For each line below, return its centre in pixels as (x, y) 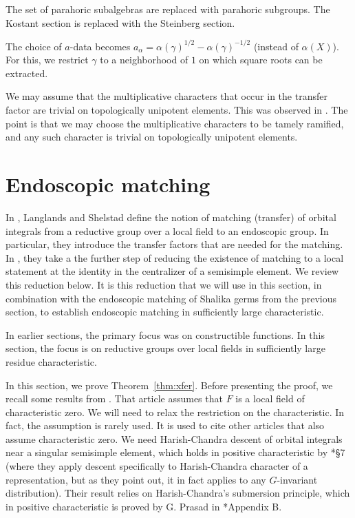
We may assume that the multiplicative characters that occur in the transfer (166, 96)
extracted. (27, 73)
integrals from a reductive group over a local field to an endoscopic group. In (167, 230)
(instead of (276, 46)
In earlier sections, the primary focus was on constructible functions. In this (165, 334)
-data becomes (100, 46)
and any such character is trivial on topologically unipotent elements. (152, 137)
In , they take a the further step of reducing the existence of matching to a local (175, 257)
